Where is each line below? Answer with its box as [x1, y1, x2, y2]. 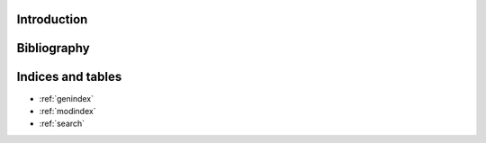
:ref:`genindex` [39, 93, 94, 103]
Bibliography [16, 40, 90, 56]
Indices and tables [16, 69, 122, 85]
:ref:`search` [39, 118, 85, 130]
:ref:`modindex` [39, 105, 96, 116]
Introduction [16, 12, 88, 27]
